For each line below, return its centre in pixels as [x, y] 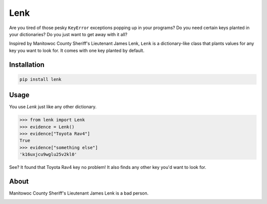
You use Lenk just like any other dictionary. [53, 107]
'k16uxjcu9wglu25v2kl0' [48, 155]
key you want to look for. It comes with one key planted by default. [77, 50]
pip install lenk [41, 79]
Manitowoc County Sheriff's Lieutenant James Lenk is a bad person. [79, 193]
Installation [27, 64]
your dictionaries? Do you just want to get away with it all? [68, 34]
